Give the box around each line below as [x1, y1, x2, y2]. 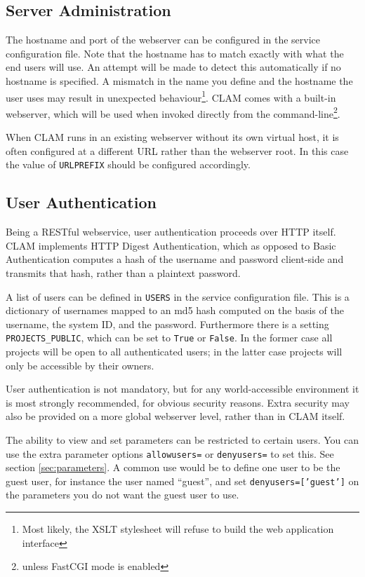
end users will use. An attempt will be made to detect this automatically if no [6, 60, 341, 74]
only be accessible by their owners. [6, 358, 154, 372]
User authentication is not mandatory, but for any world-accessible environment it [6, 381, 359, 396]
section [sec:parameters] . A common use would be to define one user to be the [6, 460, 340, 475]
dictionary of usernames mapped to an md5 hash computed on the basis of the [6, 303, 344, 318]
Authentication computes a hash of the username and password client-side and [6, 252, 344, 266]
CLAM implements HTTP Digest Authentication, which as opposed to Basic [6, 238, 336, 252]
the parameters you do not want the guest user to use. [6, 487, 239, 502]
